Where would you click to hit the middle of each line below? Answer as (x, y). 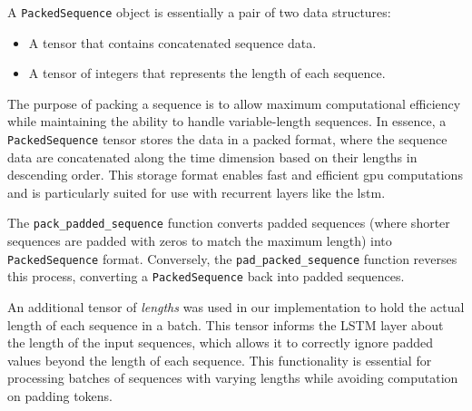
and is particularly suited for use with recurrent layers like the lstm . (197, 192)
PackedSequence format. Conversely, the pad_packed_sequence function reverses (232, 258)
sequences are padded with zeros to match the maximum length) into (200, 241)
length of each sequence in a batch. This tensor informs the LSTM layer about (226, 324)
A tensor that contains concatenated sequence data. (172, 42)
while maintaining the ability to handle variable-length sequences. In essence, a (227, 121)
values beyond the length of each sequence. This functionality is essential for (220, 360)
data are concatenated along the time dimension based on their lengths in (212, 157)
